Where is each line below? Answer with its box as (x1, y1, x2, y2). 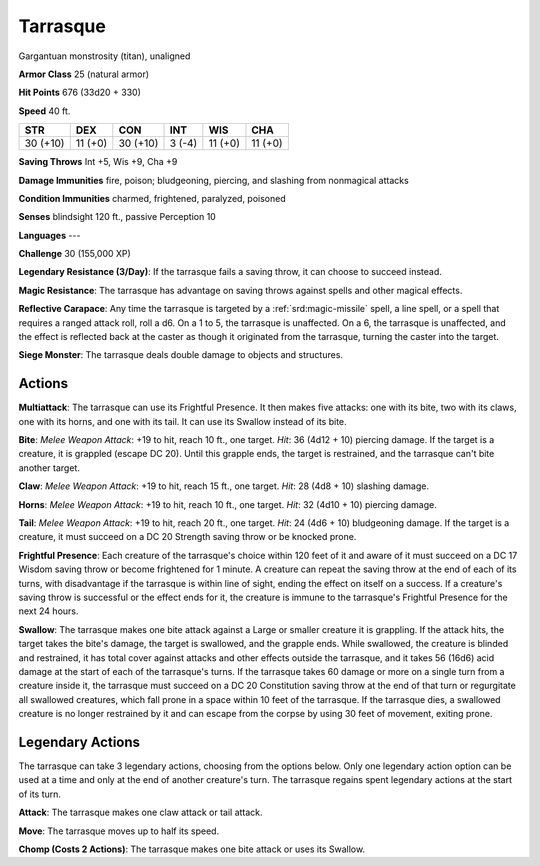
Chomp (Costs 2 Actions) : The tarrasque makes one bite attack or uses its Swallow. (18, 843, 365, 855)
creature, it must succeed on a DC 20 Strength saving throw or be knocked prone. (18, 531, 357, 543)
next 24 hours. (18, 605, 79, 617)
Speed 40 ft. (18, 105, 71, 117)
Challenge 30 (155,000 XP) (18, 248, 132, 260)
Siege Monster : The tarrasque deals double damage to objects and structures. (18, 349, 344, 361)
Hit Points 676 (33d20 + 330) (18, 86, 142, 99)
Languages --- (18, 229, 81, 241)
